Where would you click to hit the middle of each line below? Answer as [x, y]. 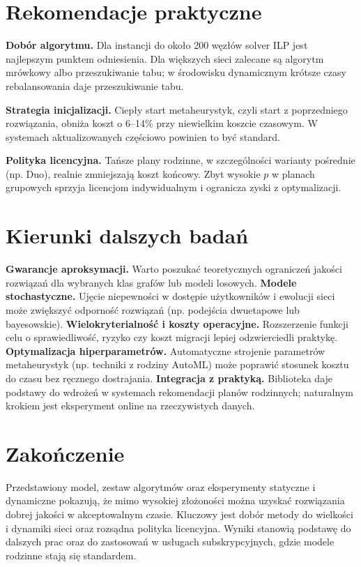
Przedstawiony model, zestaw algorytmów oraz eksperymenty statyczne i [161, 486]
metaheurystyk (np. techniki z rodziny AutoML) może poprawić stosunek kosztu [177, 364]
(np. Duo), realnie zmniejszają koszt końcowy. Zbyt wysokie [133, 173]
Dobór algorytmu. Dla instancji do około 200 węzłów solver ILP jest [157, 45]
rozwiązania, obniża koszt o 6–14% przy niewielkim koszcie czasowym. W [162, 123]
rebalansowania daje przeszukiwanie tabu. [95, 85]
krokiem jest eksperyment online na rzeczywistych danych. [130, 406]
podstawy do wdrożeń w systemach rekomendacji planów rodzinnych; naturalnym [179, 392]
